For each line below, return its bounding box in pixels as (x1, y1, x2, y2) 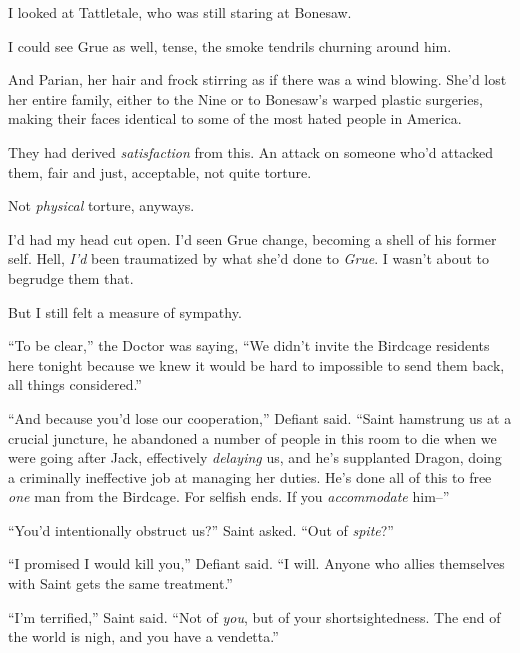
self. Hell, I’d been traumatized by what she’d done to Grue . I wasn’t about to (8, 248, 490, 269)
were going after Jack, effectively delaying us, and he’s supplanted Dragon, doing (8, 447, 502, 468)
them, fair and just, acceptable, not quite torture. (8, 161, 312, 182)
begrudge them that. (8, 267, 134, 288)
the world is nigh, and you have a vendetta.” (8, 626, 279, 647)
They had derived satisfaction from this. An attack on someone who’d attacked (8, 141, 493, 162)
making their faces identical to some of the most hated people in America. (8, 108, 462, 129)
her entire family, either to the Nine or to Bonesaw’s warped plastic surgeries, (8, 88, 483, 109)
